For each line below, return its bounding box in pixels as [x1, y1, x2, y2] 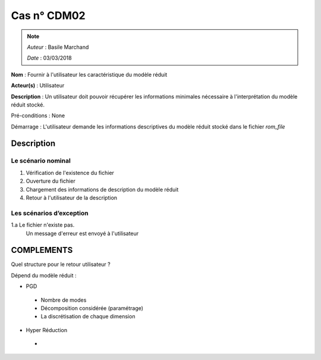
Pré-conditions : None [11, 112, 65, 119]
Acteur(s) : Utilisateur [11, 82, 65, 89]
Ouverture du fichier [26, 177, 75, 184]
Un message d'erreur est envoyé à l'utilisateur [26, 230, 139, 237]
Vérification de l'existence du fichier [26, 169, 114, 176]
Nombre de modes [40, 296, 87, 303]
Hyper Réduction [26, 326, 68, 333]
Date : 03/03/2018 [27, 54, 72, 62]
